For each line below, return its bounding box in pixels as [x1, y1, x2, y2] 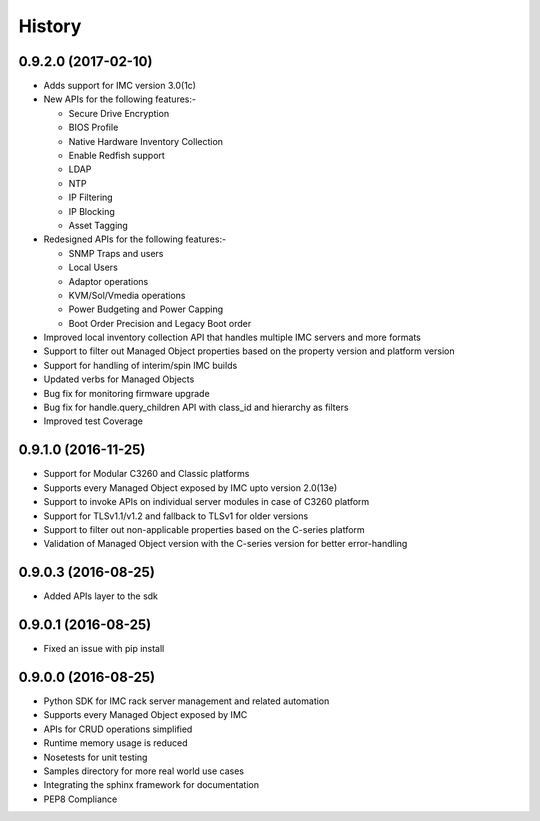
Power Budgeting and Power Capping [68, 303, 224, 315]
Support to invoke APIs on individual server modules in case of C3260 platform [43, 496, 370, 508]
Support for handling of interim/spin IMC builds [43, 359, 238, 371]
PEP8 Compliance [43, 793, 118, 805]
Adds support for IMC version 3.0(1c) [43, 80, 197, 92]
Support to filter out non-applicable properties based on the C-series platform [43, 523, 365, 535]
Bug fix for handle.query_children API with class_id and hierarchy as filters [43, 401, 349, 414]
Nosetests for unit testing [43, 751, 148, 763]
